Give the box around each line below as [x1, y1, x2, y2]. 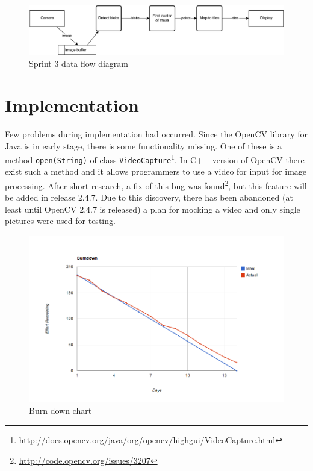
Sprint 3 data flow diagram [29, 57, 128, 70]
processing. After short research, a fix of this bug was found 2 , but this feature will [5, 178, 307, 192]
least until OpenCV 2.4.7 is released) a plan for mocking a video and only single [5, 202, 300, 215]
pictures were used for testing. [5, 214, 116, 227]
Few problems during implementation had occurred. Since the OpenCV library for [5, 127, 308, 140]
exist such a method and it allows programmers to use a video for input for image [5, 165, 307, 178]
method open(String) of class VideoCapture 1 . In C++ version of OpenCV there [5, 152, 305, 166]
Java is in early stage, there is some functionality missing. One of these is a [5, 139, 282, 152]
